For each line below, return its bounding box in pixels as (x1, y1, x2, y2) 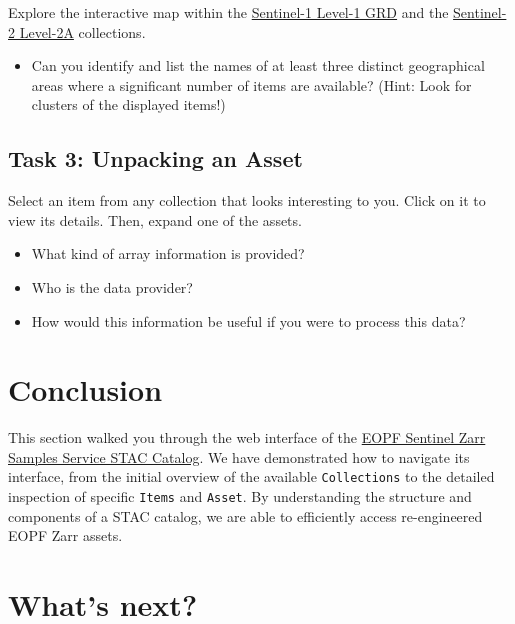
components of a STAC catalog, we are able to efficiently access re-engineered (8, 505, 483, 526)
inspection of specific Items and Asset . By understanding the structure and (8, 486, 472, 507)
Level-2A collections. (19, 21, 146, 42)
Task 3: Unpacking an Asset (8, 143, 303, 174)
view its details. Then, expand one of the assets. (8, 209, 302, 230)
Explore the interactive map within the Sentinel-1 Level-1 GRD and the (8, 2, 449, 22)
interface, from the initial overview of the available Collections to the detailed (8, 466, 495, 487)
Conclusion (8, 369, 163, 410)
